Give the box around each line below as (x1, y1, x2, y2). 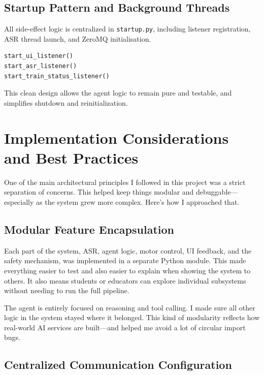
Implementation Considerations (4, 127, 229, 148)
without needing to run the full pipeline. (4, 285, 129, 296)
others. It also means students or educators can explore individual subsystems (4, 275, 246, 286)
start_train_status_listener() (4, 72, 110, 80)
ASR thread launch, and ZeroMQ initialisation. (4, 33, 151, 44)
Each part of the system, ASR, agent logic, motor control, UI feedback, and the (4, 245, 252, 256)
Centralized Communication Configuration (4, 357, 232, 372)
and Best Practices (4, 147, 139, 168)
